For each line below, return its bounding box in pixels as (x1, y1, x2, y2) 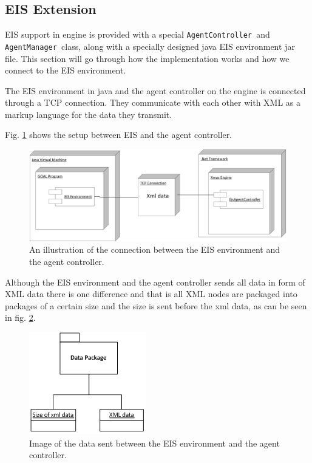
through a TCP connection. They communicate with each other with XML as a (5, 96, 301, 109)
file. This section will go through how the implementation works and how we (5, 52, 290, 64)
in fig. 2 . (5, 311, 36, 324)
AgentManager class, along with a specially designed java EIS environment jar (5, 39, 295, 52)
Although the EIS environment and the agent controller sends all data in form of (5, 275, 305, 288)
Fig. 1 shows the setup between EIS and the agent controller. (5, 128, 232, 141)
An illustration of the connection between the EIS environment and (29, 243, 280, 256)
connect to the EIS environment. (5, 64, 126, 77)
